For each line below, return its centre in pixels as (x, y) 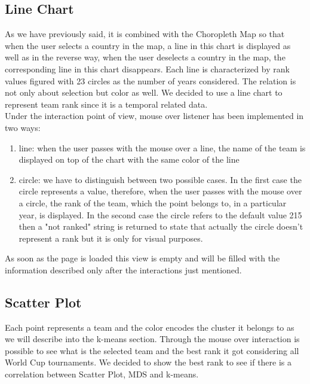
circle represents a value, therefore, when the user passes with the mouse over (160, 191)
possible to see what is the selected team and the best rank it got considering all (152, 350)
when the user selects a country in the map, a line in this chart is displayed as (148, 45)
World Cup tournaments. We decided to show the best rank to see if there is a (148, 362)
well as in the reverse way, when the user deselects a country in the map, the (145, 57)
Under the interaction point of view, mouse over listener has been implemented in (154, 116)
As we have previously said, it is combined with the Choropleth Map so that (145, 34)
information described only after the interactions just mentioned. (123, 269)
